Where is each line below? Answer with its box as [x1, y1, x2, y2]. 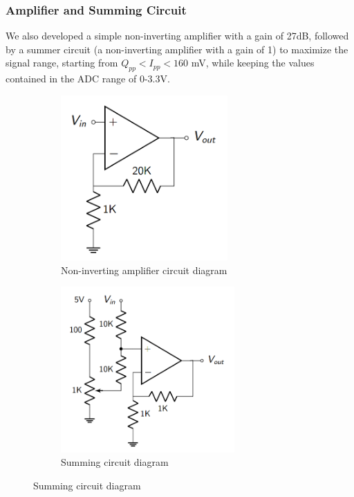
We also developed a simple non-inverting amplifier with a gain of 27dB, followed [6, 28, 349, 43]
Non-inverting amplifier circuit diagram [61, 262, 227, 277]
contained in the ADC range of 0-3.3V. [6, 71, 170, 86]
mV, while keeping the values [191, 55, 315, 70]
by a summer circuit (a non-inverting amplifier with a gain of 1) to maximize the [6, 42, 348, 56]
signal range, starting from [6, 55, 118, 70]
